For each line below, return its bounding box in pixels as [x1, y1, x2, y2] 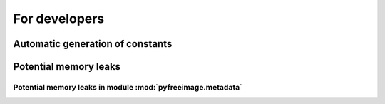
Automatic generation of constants [13, 38, 173, 50]
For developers [13, 11, 105, 26]
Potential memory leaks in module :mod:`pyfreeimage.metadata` [13, 82, 242, 92]
